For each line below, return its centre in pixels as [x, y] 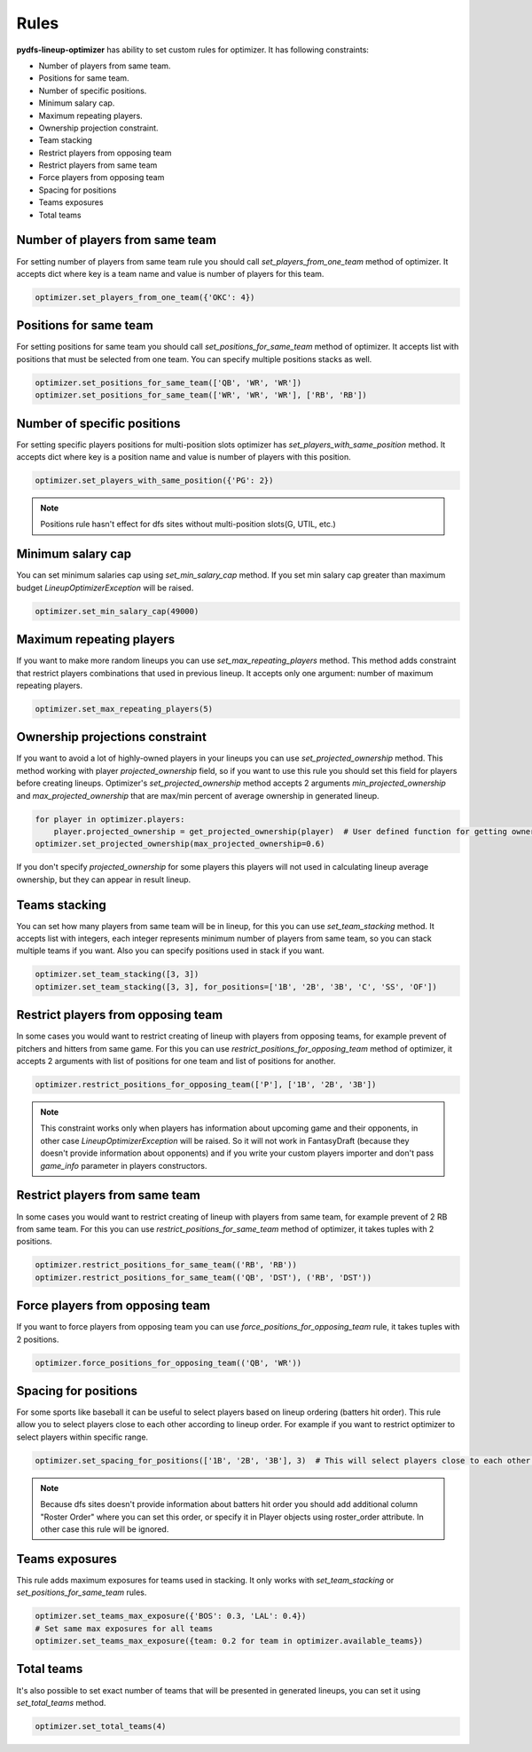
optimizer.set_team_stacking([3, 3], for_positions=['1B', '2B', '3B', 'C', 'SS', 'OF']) [236, 986]
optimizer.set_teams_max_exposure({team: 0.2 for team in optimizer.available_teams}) [229, 1641]
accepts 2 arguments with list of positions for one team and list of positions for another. [176, 1061]
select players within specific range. [82, 1437]
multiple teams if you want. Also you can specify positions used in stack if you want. [170, 951]
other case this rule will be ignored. [105, 1529]
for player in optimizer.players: [110, 819]
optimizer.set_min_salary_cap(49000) [117, 611]
